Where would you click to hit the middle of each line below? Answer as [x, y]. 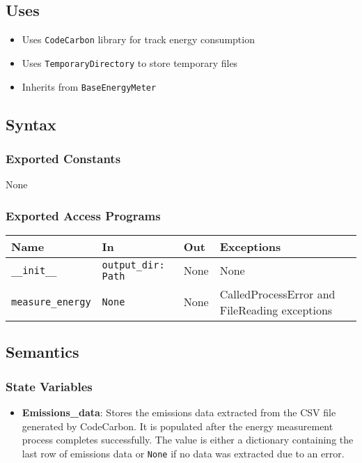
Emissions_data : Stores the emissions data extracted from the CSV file [179, 412]
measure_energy [51, 302]
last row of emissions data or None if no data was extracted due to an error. [183, 453]
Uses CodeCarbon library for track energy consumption [138, 39]
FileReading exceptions [276, 310]
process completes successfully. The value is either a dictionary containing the [188, 440]
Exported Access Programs [83, 215]
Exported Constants [63, 158]
